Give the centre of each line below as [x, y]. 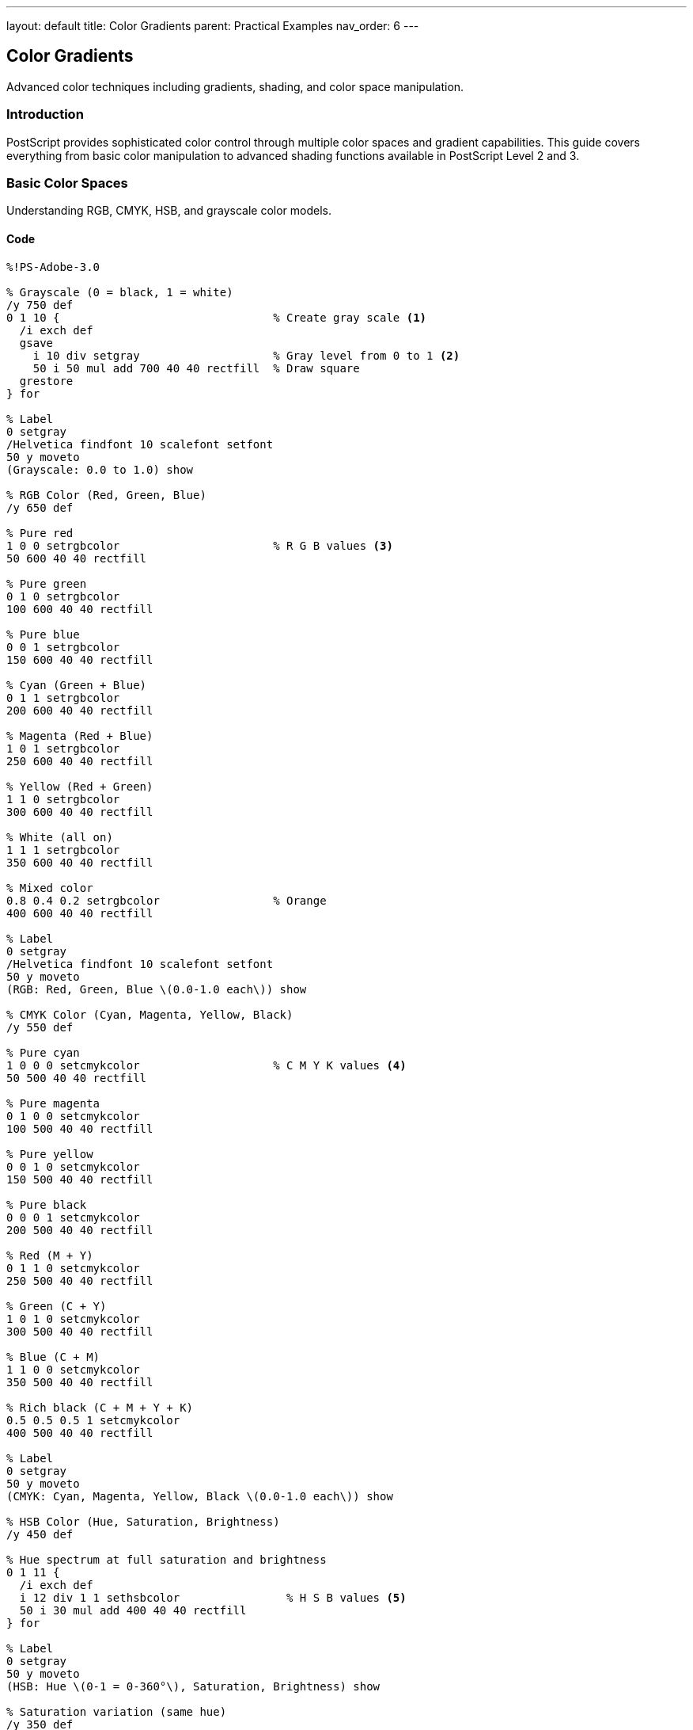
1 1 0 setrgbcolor [63, 799]
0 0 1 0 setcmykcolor [73, 1166]
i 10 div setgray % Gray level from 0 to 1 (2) [246, 355]
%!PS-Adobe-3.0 [53, 267]
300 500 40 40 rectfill [80, 1331]
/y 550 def [40, 1027]
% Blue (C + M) [53, 1357]
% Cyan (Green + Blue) [77, 685]
